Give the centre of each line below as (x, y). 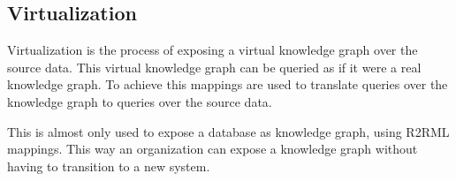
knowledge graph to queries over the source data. (140, 101)
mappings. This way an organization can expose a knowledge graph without (213, 149)
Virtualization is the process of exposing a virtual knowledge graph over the (213, 50)
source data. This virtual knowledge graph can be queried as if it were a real (214, 67)
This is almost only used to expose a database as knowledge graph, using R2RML (228, 131)
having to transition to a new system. (109, 166)
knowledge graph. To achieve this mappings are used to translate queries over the (228, 84)
